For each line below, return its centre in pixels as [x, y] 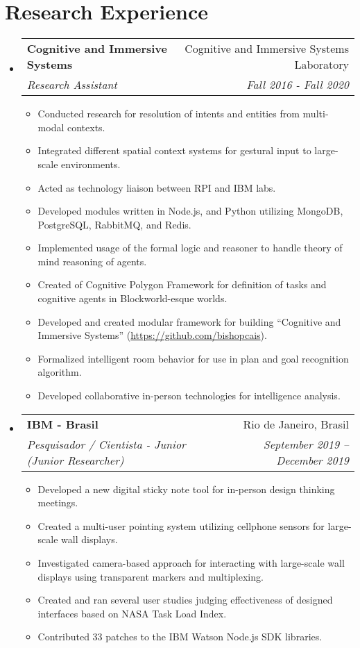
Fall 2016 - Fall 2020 [298, 85]
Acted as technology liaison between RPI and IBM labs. [157, 187]
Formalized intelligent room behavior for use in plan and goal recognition [193, 358]
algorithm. [60, 372]
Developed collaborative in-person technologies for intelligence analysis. [189, 396]
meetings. [58, 502]
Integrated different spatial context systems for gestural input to [174, 150]
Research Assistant [72, 85]
